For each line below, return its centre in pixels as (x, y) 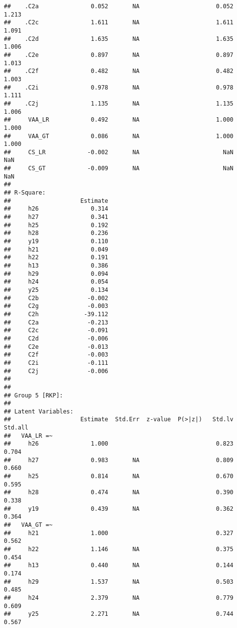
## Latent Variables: (39, 411)
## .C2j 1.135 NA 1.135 (119, 103)
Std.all (16, 428)
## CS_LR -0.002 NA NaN (119, 152)
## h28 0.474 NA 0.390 (119, 493)
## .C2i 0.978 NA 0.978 (119, 87)
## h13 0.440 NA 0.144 (119, 565)
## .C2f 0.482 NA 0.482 (119, 71)
